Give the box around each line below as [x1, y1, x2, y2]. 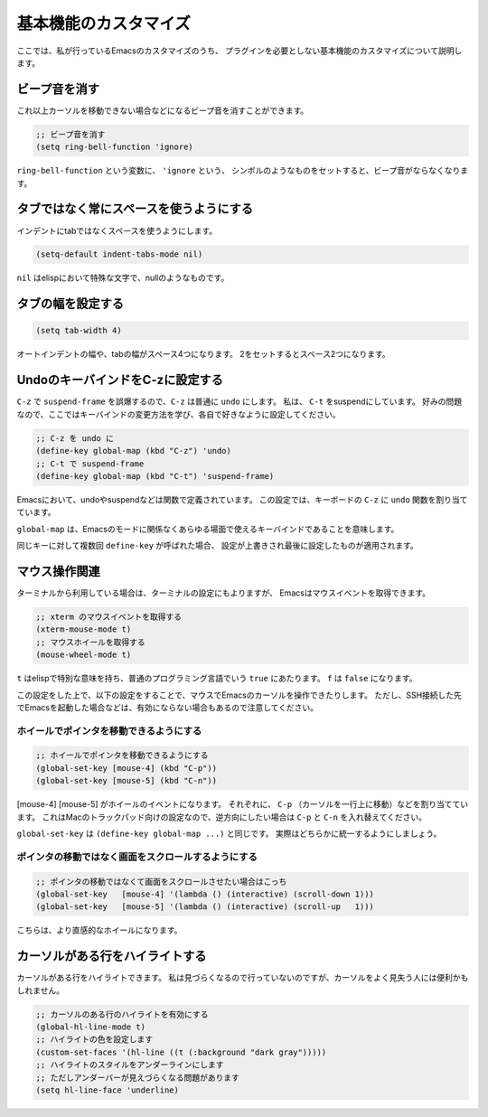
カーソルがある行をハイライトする [16, 949, 207, 964]
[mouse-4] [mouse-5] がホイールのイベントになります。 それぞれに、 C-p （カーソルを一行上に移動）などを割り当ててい [16, 799, 469, 810]
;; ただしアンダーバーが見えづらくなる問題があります [35, 1072, 239, 1083]
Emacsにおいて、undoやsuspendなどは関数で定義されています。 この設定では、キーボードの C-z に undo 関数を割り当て [16, 493, 468, 505]
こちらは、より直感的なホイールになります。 [16, 925, 183, 935]
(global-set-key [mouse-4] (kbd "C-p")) [35, 763, 217, 773]
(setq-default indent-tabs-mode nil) [35, 249, 203, 259]
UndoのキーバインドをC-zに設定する [16, 372, 223, 388]
